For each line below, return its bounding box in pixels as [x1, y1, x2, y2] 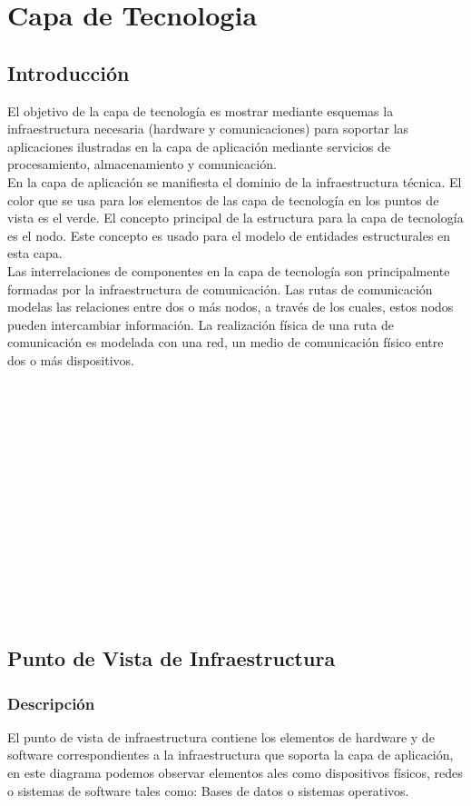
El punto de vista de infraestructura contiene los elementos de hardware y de [7, 727, 435, 746]
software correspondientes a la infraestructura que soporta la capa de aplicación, [7, 745, 454, 764]
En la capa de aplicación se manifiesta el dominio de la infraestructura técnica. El [7, 172, 462, 191]
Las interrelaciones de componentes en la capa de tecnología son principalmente [7, 261, 450, 280]
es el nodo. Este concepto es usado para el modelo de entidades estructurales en [7, 225, 451, 244]
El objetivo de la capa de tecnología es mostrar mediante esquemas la [7, 101, 394, 120]
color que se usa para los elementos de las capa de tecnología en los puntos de [7, 190, 439, 209]
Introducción [7, 58, 130, 86]
